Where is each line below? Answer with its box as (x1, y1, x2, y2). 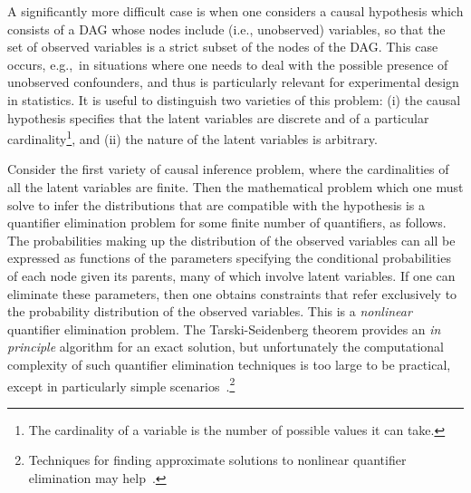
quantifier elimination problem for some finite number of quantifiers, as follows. (7, 213, 447, 232)
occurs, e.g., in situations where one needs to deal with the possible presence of (7, 54, 448, 73)
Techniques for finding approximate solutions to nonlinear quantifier (28, 450, 407, 469)
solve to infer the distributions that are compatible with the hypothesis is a (7, 195, 426, 214)
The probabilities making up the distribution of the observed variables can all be (7, 230, 456, 249)
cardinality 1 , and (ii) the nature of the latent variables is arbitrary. (7, 127, 378, 148)
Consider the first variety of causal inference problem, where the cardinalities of (7, 159, 449, 179)
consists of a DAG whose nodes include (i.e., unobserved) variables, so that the (7, 19, 446, 38)
